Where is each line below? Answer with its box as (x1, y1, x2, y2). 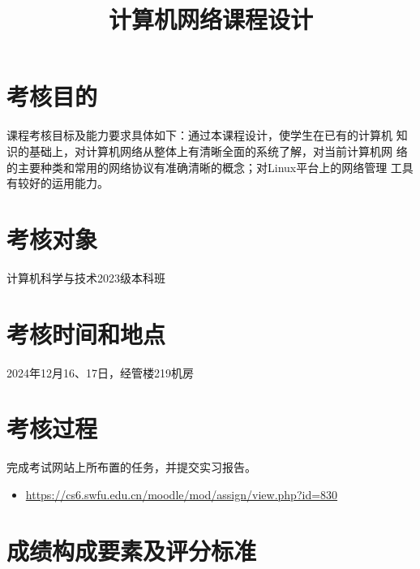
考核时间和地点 (6, 317, 166, 350)
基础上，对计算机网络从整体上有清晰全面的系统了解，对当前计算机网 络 (28, 142, 408, 159)
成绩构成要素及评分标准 (6, 533, 257, 567)
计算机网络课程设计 (108, 2, 313, 36)
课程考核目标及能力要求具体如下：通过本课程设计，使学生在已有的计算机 (6, 127, 392, 144)
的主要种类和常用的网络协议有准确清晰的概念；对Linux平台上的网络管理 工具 (6, 158, 414, 175)
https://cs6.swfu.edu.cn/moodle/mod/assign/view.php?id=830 (25, 485, 338, 502)
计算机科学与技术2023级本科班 (6, 269, 165, 286)
